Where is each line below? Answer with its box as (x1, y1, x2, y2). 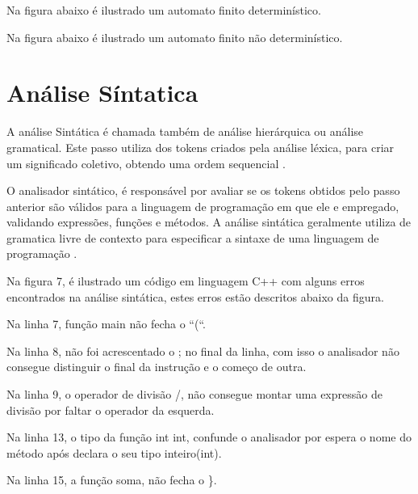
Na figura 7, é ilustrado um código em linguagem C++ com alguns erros (6, 272, 365, 289)
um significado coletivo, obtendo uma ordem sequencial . (6, 154, 286, 171)
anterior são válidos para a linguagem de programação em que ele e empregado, (6, 197, 399, 214)
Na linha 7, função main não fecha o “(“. (6, 315, 206, 332)
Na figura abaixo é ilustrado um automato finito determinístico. (6, 2, 321, 18)
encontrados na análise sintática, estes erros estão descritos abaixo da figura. (6, 288, 384, 305)
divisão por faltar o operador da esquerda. (6, 401, 215, 418)
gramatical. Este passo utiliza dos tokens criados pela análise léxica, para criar (6, 138, 395, 155)
